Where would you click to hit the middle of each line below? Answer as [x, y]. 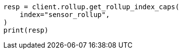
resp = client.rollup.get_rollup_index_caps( [91, 7]
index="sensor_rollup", [65, 15]
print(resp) [26, 30]
